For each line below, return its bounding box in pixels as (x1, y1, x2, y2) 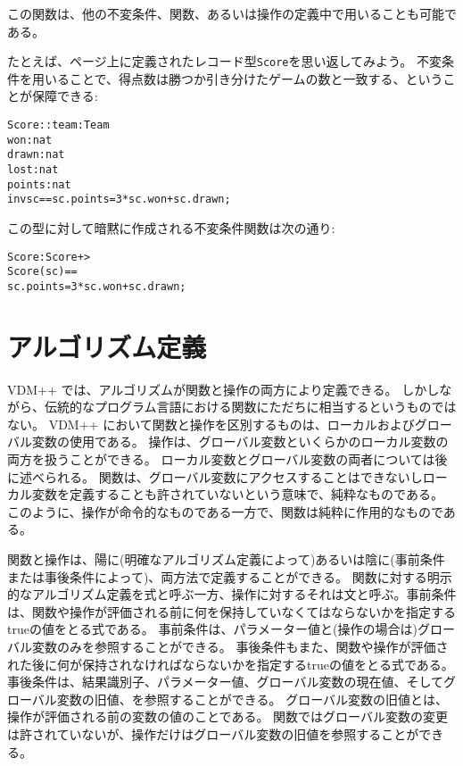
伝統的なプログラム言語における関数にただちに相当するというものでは (44, 397, 457, 416)
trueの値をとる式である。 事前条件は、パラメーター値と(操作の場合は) (7, 620, 418, 638)
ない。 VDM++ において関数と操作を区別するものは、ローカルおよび (7, 414, 415, 433)
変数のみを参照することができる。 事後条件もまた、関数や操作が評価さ (31, 637, 449, 655)
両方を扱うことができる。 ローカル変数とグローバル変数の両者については (7, 450, 435, 469)
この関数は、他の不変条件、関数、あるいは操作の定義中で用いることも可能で (7, 4, 457, 22)
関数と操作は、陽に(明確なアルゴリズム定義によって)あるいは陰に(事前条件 (7, 550, 445, 568)
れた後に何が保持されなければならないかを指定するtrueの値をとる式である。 (7, 654, 454, 673)
